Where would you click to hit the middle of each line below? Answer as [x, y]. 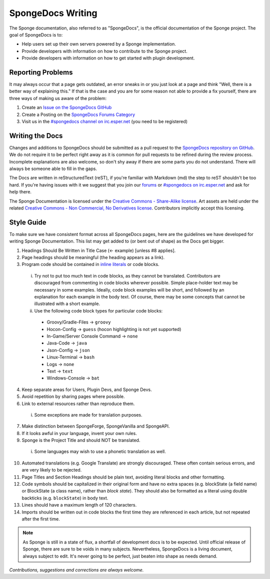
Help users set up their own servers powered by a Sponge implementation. [99, 44]
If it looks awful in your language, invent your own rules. [79, 433]
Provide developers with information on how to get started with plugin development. [108, 58]
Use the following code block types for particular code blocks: [98, 310]
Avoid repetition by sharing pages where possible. [73, 396]
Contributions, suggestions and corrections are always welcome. [76, 569]
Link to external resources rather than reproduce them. [78, 403]
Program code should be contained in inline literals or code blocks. [90, 264]
